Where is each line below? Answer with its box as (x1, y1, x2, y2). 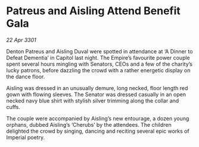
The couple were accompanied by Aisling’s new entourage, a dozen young (6, 114, 189, 122)
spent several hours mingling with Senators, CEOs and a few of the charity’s (6, 60, 192, 68)
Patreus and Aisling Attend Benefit (6, 4, 181, 18)
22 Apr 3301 (6, 36, 37, 43)
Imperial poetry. (6, 133, 45, 140)
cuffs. (6, 103, 21, 110)
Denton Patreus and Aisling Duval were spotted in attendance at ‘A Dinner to (6, 47, 193, 55)
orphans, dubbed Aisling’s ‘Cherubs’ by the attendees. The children (6, 121, 172, 128)
